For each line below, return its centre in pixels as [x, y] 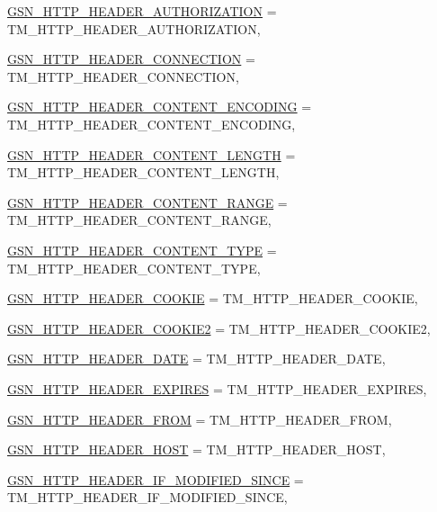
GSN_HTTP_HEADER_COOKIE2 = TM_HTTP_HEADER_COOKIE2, [219, 328]
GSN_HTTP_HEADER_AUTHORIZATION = [142, 11]
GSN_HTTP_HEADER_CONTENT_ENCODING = [160, 107]
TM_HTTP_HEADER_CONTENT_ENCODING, [152, 124]
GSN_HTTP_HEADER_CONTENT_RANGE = [147, 202]
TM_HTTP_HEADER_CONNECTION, [123, 76]
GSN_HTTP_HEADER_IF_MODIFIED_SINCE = [156, 479]
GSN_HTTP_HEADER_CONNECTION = [131, 59]
